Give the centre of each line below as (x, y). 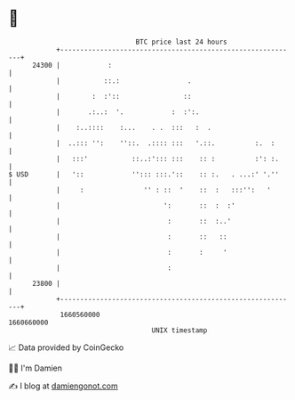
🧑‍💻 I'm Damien (36, 368)
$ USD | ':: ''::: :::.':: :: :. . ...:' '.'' (144, 174)
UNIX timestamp (179, 330)
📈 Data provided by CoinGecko (66, 347)
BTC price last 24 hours (181, 42)
